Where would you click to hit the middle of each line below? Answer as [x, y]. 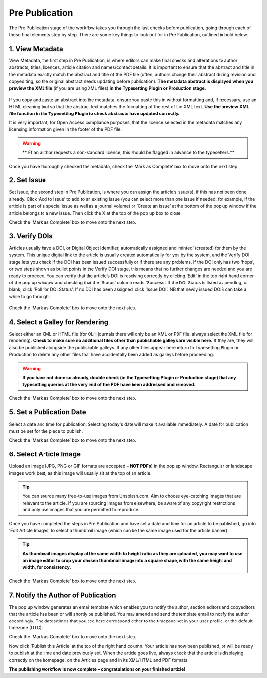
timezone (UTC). [26, 628]
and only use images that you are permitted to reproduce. [81, 510]
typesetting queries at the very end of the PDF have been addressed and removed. [109, 385]
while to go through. [30, 296]
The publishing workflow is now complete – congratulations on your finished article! [97, 669]
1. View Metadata [36, 49]
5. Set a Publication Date [47, 412]
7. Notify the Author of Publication [63, 595]
